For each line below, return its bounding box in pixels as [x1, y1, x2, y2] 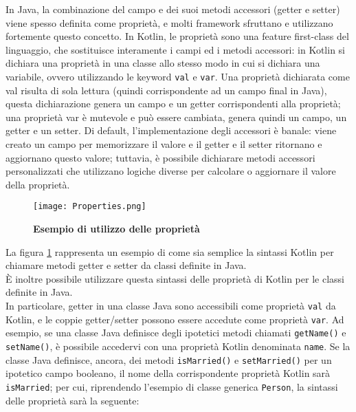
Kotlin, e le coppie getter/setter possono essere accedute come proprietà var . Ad [5, 312, 344, 326]
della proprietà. [5, 177, 70, 191]
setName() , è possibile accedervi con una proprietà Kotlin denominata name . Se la [5, 338, 351, 353]
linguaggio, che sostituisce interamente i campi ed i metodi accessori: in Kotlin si [5, 42, 345, 56]
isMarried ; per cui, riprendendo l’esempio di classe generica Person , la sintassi [5, 379, 338, 393]
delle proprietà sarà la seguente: [5, 393, 140, 407]
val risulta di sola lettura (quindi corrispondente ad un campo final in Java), [5, 83, 327, 97]
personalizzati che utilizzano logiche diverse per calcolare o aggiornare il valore [5, 164, 336, 178]
